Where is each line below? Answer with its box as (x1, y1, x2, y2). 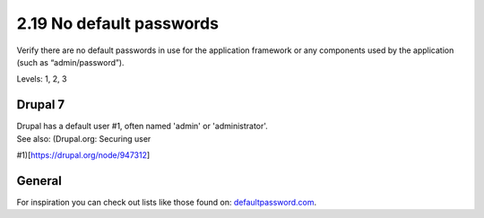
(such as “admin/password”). (16, 57, 125, 67)
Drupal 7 (16, 97, 65, 112)
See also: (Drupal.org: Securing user (16, 133, 151, 144)
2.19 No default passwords (16, 13, 220, 33)
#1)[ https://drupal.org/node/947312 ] (16, 150, 151, 161)
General (16, 173, 63, 188)
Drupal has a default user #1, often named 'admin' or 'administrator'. (16, 121, 268, 132)
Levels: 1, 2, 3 (16, 74, 67, 84)
